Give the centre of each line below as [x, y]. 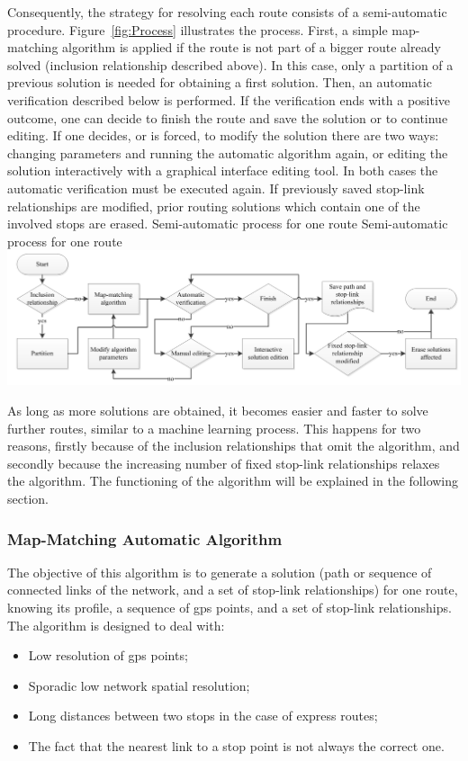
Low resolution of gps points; [108, 655]
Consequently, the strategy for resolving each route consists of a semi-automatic [227, 12]
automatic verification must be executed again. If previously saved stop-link [216, 188]
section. [28, 498]
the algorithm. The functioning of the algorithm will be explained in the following [233, 481]
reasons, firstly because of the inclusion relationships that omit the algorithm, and [234, 446]
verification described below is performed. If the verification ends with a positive [229, 99]
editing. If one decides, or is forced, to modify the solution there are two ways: [223, 135]
